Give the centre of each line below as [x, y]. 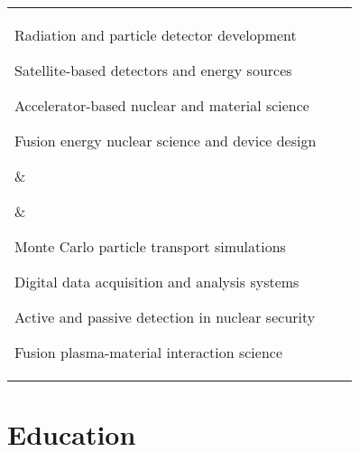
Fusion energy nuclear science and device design [166, 141]
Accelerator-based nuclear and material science [162, 105]
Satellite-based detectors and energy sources [153, 70]
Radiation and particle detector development [156, 35]
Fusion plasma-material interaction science [149, 352]
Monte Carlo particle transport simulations [150, 246]
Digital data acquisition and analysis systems [157, 282]
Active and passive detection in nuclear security [165, 317]
